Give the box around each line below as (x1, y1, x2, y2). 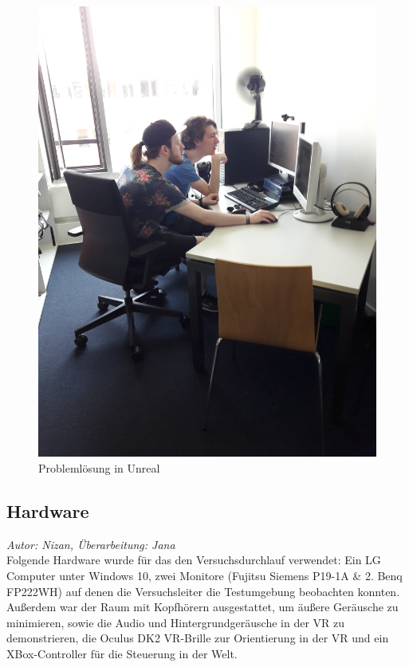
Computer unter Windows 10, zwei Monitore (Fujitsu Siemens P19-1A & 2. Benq (6, 567, 403, 583)
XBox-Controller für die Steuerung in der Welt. (6, 645, 238, 661)
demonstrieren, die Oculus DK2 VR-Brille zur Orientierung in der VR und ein (6, 630, 389, 646)
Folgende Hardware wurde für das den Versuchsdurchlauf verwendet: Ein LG (6, 551, 381, 568)
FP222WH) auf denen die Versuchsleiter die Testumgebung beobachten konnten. (6, 583, 400, 599)
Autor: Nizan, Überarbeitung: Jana (6, 536, 175, 552)
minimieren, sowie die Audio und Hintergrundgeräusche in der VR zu (6, 614, 345, 630)
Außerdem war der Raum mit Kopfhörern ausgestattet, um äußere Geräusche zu (6, 598, 399, 615)
